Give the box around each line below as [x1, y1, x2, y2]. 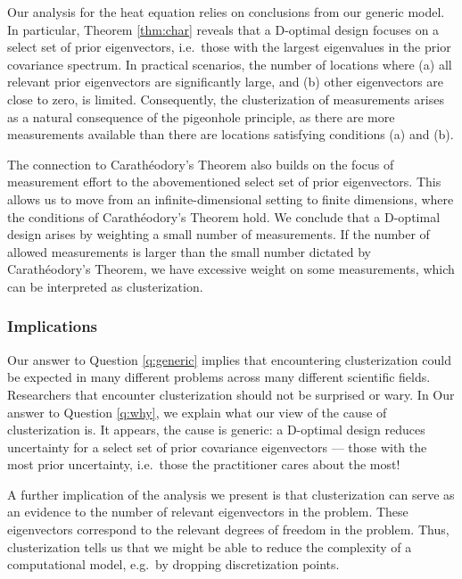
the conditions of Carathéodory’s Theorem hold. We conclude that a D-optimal [7, 207, 441, 226]
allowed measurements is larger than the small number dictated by [7, 242, 371, 261]
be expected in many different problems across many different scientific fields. [7, 368, 431, 386]
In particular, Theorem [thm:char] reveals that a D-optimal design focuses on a [7, 20, 440, 38]
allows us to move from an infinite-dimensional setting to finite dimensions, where [7, 189, 454, 208]
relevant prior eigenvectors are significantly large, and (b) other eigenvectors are [7, 72, 444, 91]
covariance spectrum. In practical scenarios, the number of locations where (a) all [7, 54, 452, 73]
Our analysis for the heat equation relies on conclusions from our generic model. [7, 3, 445, 21]
